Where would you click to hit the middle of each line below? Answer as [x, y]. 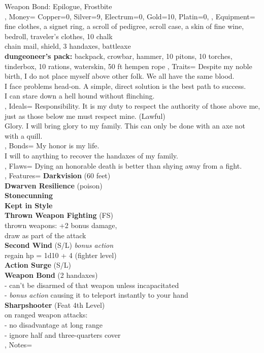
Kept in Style [29, 205]
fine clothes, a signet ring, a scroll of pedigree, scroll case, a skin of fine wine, [124, 26]
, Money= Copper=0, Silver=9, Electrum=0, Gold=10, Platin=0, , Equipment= [130, 16]
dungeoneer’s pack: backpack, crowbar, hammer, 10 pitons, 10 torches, [119, 56]
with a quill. [24, 135]
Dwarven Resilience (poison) [54, 185]
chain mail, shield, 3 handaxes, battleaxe [68, 46]
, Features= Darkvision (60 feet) [58, 175]
